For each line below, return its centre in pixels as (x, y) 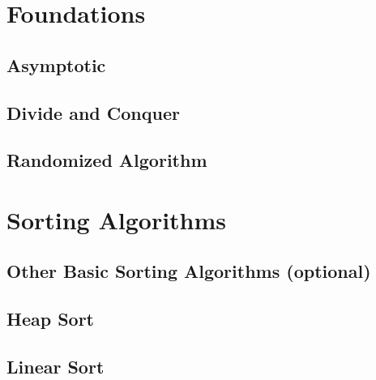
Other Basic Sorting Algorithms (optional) (189, 271)
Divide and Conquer (93, 112)
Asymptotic (56, 64)
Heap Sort (51, 319)
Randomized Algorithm (107, 160)
